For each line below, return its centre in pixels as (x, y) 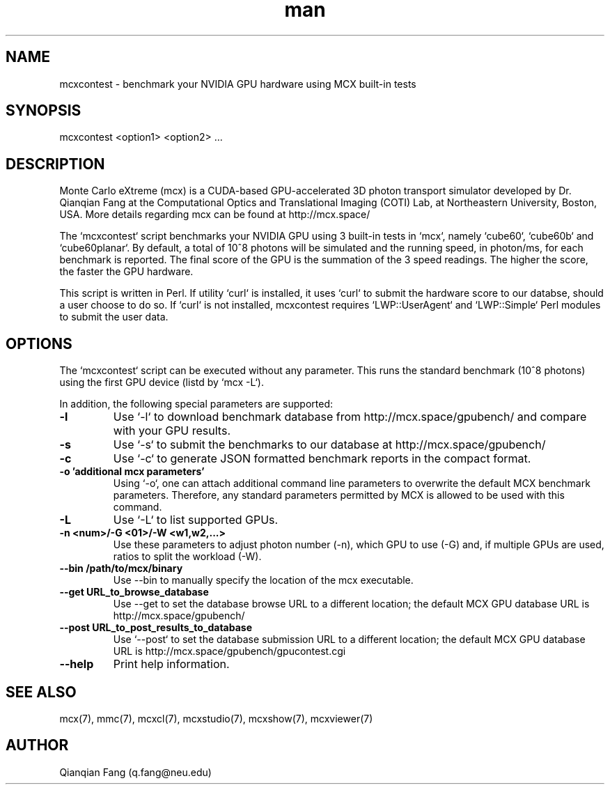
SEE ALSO (41, 692)
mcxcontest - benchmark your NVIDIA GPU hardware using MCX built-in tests (238, 84)
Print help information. (171, 664)
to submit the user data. (114, 317)
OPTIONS (39, 343)
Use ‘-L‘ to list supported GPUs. (196, 520)
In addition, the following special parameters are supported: (196, 404)
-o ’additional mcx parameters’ (132, 472)
